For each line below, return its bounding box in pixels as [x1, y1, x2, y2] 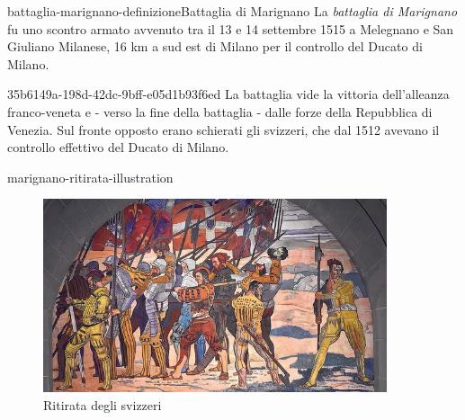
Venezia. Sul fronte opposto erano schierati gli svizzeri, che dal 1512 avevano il [7, 120, 440, 139]
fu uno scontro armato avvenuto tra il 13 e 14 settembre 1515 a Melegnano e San [7, 19, 454, 38]
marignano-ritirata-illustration [7, 167, 174, 186]
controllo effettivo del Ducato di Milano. [7, 138, 229, 156]
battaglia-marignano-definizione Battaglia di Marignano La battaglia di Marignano [7, 2, 458, 20]
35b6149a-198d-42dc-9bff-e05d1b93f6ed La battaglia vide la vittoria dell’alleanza [7, 85, 450, 103]
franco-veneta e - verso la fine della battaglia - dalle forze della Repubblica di [7, 102, 433, 121]
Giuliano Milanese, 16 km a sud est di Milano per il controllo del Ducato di [7, 37, 423, 56]
